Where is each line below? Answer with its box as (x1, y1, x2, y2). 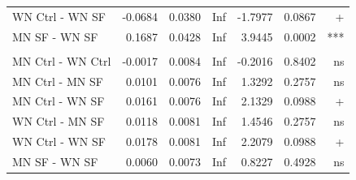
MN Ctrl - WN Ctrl (12, 52, 111, 69)
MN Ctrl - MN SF (12, 72, 103, 89)
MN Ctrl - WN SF (12, 92, 105, 109)
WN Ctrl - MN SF (12, 113, 105, 130)
